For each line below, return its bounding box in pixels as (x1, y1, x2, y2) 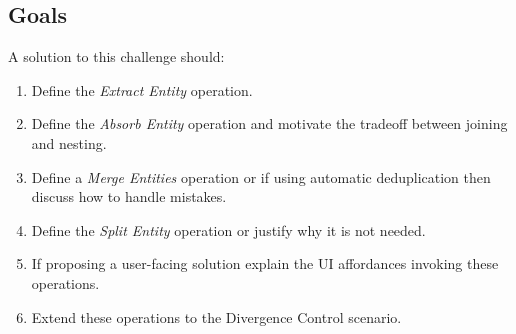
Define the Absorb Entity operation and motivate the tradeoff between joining (31, 113, 508, 134)
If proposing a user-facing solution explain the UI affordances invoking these (31, 253, 499, 274)
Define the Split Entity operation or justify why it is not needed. (31, 219, 426, 240)
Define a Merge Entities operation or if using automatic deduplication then (31, 166, 491, 187)
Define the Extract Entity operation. (31, 79, 253, 100)
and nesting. (31, 132, 107, 153)
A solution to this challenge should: (8, 46, 225, 67)
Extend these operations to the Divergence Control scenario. (31, 306, 402, 327)
